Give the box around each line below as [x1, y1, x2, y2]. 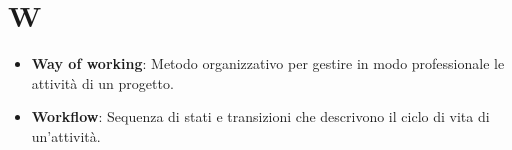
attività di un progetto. [31, 72, 174, 93]
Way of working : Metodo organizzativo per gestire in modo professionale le [31, 53, 505, 74]
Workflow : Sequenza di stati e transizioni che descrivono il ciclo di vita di [31, 106, 490, 127]
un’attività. [31, 125, 101, 146]
